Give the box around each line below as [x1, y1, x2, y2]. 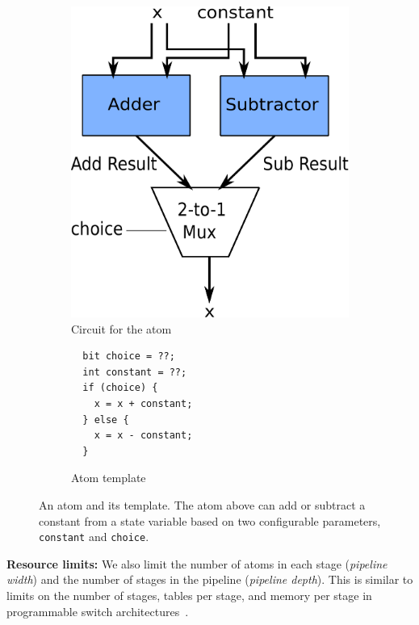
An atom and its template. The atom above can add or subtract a [39, 496, 366, 513]
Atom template [71, 469, 146, 486]
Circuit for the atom [71, 320, 172, 337]
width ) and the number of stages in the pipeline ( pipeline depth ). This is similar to [6, 571, 413, 588]
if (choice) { [82, 382, 158, 394]
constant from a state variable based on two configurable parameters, [39, 512, 381, 529]
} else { [82, 413, 129, 426]
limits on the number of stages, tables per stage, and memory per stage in [6, 586, 372, 603]
